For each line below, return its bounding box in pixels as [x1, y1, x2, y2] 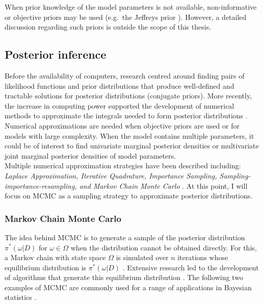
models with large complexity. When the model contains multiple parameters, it [5, 130, 254, 141]
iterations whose [177, 252, 228, 263]
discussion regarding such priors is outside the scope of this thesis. [5, 21, 212, 32]
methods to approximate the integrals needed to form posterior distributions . [5, 110, 248, 121]
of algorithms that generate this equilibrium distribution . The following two [5, 272, 243, 283]
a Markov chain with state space [5, 252, 106, 263]
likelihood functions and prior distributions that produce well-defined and [5, 80, 234, 91]
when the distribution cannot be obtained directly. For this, [70, 242, 257, 252]
